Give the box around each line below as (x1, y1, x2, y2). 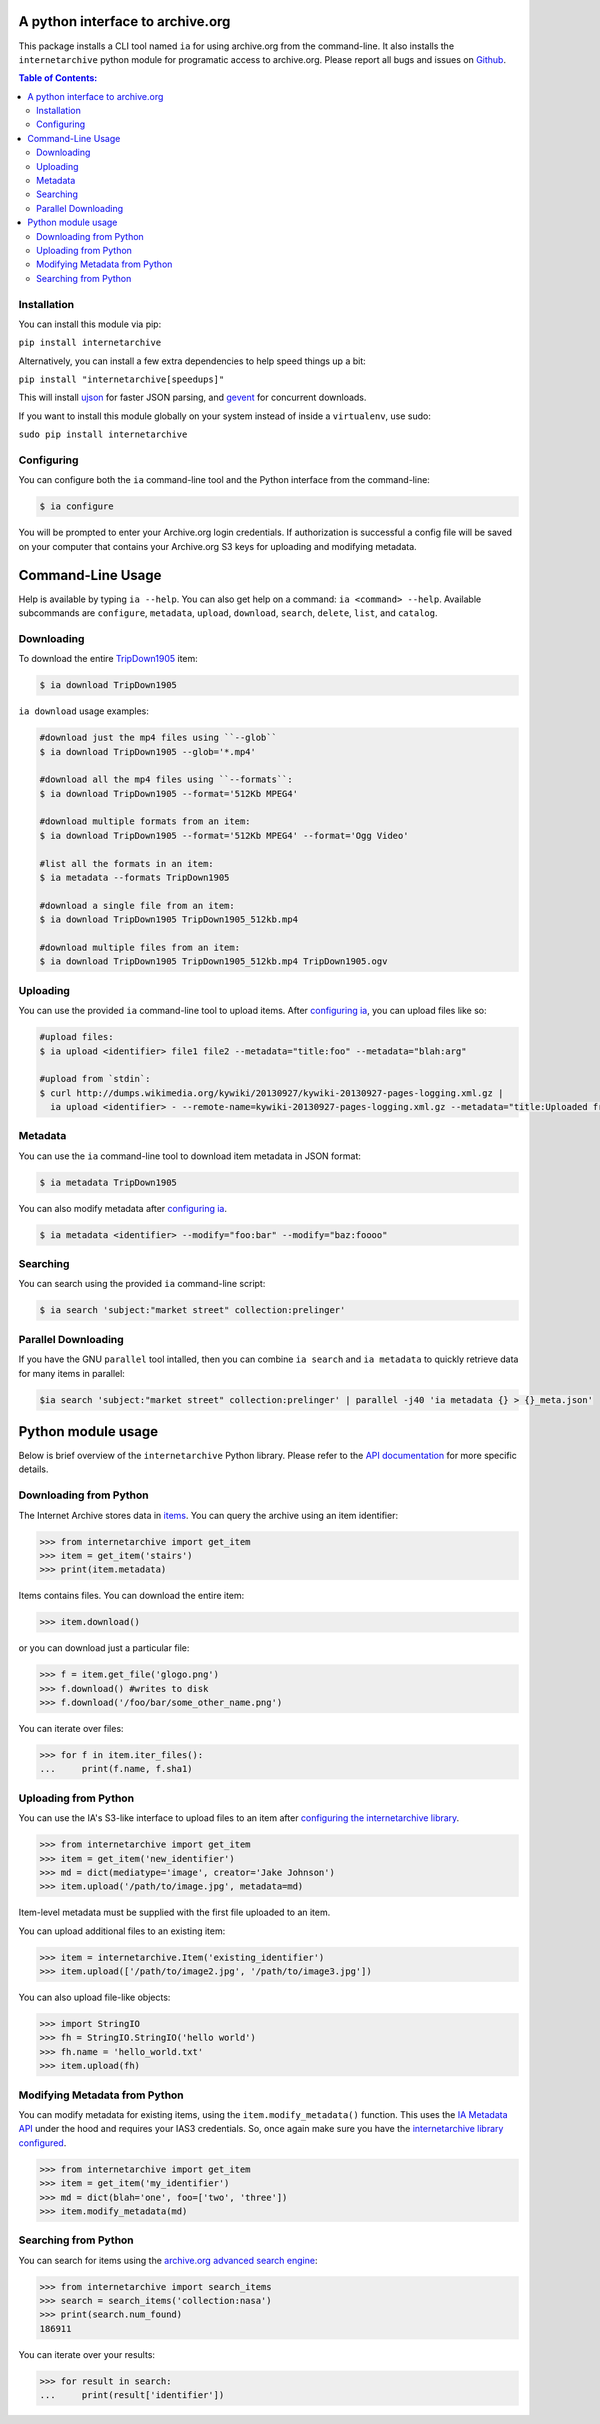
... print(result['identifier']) (39, 2390, 225, 2401)
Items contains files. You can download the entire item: (18, 1590, 245, 1602)
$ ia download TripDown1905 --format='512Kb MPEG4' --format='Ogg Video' (39, 830, 409, 841)
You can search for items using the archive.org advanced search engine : (18, 2254, 318, 2266)
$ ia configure (39, 501, 114, 512)
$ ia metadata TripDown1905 (39, 1176, 177, 1188)
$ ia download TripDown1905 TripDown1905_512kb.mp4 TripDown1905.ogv (39, 956, 388, 967)
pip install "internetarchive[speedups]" (18, 374, 225, 385)
